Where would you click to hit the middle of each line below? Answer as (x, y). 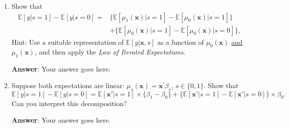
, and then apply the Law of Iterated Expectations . (110, 52)
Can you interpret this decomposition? (69, 103)
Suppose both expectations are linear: (68, 85)
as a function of (180, 42)
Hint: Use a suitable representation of (68, 42)
